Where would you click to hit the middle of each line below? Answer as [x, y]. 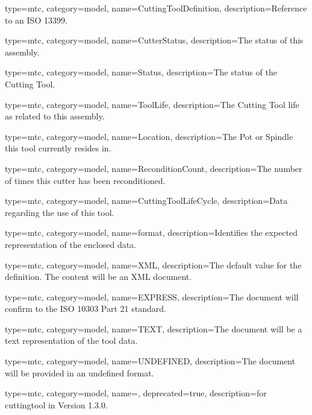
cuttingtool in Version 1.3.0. [56, 404]
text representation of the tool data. [71, 341]
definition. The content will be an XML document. [98, 277]
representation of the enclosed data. [71, 244]
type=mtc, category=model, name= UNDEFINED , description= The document [150, 361]
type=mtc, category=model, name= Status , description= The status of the [141, 72]
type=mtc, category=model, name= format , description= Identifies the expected [151, 233]
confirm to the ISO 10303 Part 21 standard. [86, 309]
